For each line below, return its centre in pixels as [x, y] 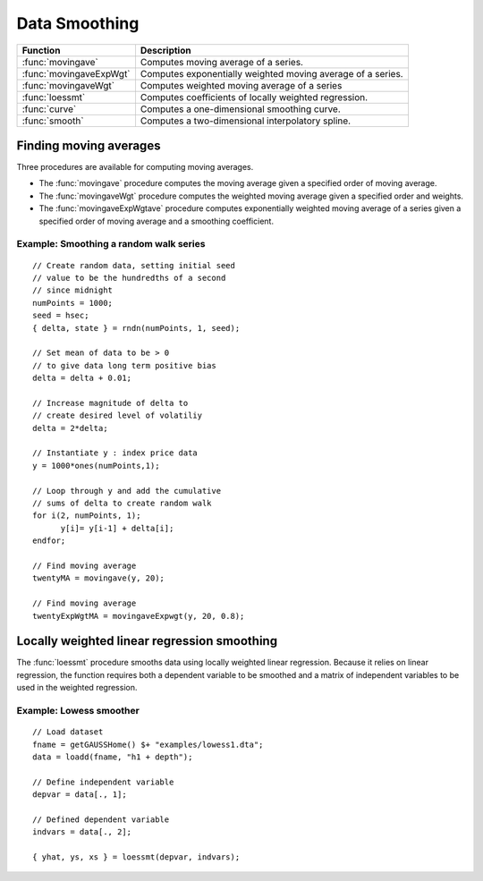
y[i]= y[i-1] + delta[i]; [117, 528]
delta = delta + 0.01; [82, 378]
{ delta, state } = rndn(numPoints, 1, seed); [136, 328]
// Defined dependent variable [101, 819]
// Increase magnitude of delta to [110, 403]
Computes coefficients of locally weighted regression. [254, 97]
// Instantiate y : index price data [115, 453]
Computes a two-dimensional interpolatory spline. [246, 121]
